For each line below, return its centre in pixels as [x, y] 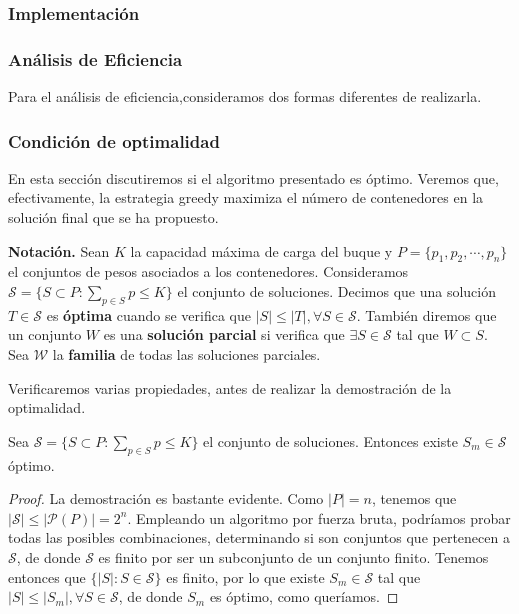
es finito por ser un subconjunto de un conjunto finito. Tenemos [293, 556]
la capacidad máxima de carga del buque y [261, 250]
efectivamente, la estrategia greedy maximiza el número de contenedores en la [246, 197]
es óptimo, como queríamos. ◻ [304, 596]
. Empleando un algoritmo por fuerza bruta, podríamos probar [319, 517]
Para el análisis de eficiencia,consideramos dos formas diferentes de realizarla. [245, 96]
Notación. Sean [59, 250]
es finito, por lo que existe [245, 576]
